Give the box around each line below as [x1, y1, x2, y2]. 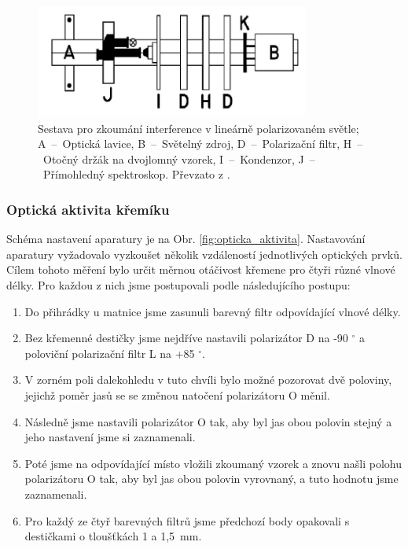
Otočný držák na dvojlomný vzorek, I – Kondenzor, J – [42, 150, 315, 167]
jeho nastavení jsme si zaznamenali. [24, 429, 196, 445]
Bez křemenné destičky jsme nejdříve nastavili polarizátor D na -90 [24, 330, 348, 346]
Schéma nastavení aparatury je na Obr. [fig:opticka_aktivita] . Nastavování [6, 230, 366, 247]
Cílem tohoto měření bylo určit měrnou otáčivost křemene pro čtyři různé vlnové [6, 261, 395, 278]
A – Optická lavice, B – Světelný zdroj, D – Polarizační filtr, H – [38, 135, 363, 152]
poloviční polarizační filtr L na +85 [24, 345, 195, 361]
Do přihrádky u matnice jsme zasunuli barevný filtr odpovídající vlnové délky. [24, 303, 401, 319]
